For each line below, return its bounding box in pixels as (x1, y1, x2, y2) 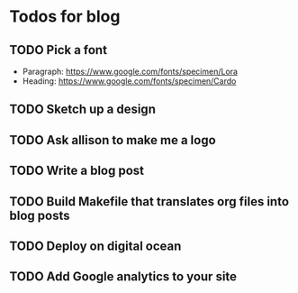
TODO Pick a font (9, 42, 108, 58)
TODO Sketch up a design (9, 102, 156, 117)
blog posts (9, 207, 70, 223)
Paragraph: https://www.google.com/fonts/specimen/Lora (22, 66, 239, 77)
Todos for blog (9, 6, 121, 27)
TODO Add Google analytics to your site (9, 269, 237, 285)
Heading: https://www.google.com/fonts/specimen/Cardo (22, 76, 237, 87)
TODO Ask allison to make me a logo (9, 133, 216, 148)
